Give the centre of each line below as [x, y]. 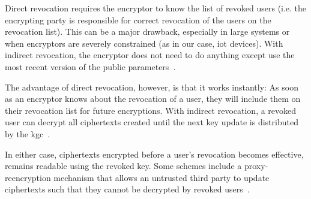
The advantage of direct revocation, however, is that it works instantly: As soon [152, 87]
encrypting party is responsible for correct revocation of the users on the [138, 19]
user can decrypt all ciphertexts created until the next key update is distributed [152, 122]
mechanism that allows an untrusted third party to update [162, 177]
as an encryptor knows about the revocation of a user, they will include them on [153, 99]
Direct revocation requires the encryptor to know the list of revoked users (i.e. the [156, 8]
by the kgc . [28, 133]
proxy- [256, 166]
